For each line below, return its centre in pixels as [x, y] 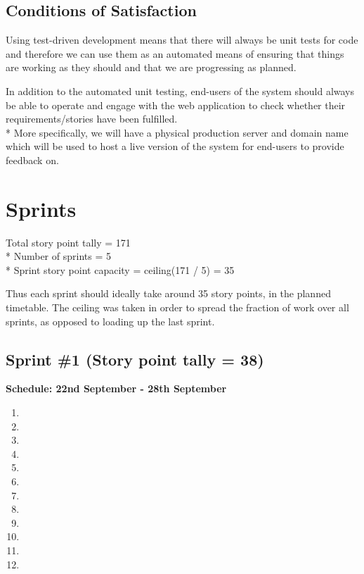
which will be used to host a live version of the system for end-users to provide [175, 146]
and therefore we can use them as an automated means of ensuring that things [175, 53]
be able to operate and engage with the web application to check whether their [176, 105]
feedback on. [32, 160]
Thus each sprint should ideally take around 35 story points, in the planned [168, 293]
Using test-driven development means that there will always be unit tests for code [182, 40]
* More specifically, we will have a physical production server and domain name [177, 132]
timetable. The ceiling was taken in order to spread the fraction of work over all [177, 307]
